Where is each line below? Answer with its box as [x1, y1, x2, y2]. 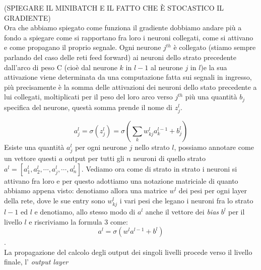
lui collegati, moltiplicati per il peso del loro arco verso [4, 91, 173, 102]
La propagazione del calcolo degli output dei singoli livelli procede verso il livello [4, 246, 252, 257]
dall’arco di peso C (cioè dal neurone [4, 62, 117, 72]
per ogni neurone [75, 141, 127, 152]
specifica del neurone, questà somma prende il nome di [4, 101, 172, 112]
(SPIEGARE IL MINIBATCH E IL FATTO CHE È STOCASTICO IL [4, 3, 224, 13]
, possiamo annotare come [174, 141, 254, 152]
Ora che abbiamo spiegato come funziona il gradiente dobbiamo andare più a [4, 22, 242, 33]
